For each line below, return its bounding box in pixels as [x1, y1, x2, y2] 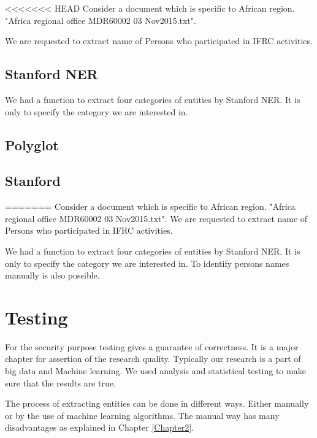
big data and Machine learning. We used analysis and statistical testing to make [5, 364, 306, 377]
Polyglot [5, 135, 59, 154]
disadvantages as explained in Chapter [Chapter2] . [5, 421, 194, 434]
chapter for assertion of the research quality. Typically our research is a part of [5, 352, 301, 365]
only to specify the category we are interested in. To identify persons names [5, 256, 289, 269]
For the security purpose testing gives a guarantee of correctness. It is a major [5, 340, 299, 353]
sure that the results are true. [5, 376, 116, 389]
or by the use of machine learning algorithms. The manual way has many [5, 409, 280, 421]
